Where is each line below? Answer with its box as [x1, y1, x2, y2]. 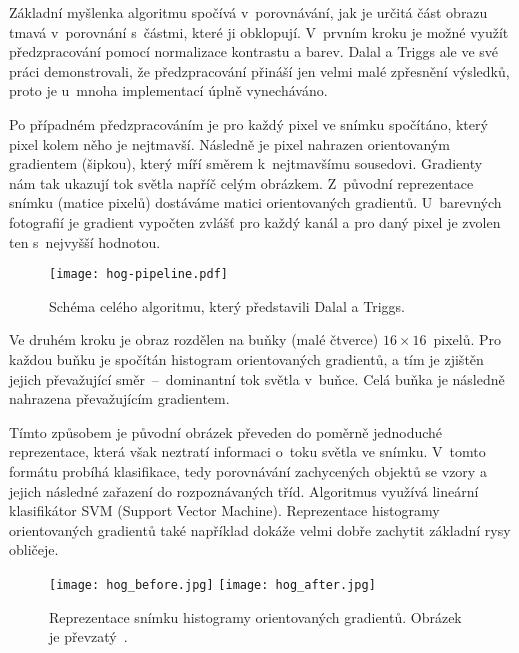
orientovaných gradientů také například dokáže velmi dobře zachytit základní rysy [9, 519, 511, 540]
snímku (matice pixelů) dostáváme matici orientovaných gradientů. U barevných [9, 192, 502, 213]
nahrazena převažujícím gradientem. [9, 388, 230, 409]
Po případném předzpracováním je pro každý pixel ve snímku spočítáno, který [9, 113, 488, 134]
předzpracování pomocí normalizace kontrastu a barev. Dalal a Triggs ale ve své [9, 41, 499, 62]
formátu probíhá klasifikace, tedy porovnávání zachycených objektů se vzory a [9, 460, 487, 481]
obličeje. [9, 539, 59, 560]
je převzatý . [49, 626, 128, 647]
